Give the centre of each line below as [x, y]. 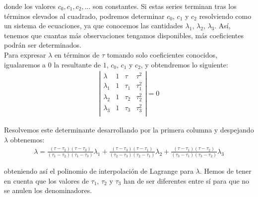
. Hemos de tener [226, 171]
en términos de [77, 54]
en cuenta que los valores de [46, 180]
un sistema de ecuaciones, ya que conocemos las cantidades [94, 26]
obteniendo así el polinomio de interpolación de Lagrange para [99, 171]
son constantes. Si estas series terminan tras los [165, 6]
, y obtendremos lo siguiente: [184, 64]
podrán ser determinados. [43, 45]
